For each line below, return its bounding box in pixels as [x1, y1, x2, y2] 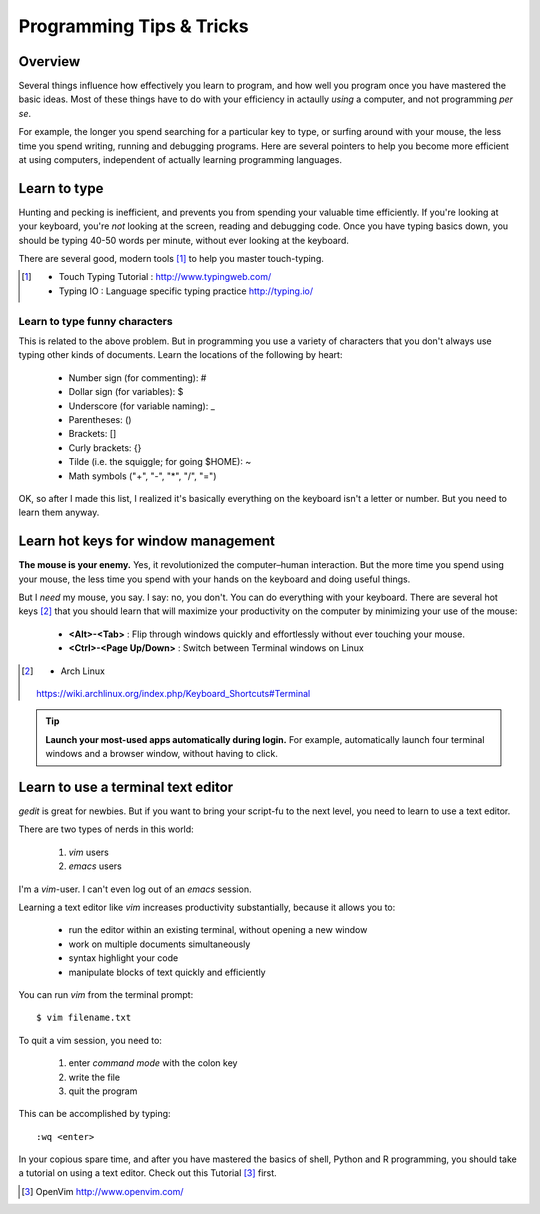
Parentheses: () [68, 413, 132, 425]
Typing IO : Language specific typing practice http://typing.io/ [58, 285, 314, 297]
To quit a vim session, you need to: [18, 1034, 162, 1046]
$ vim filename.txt [36, 1012, 132, 1024]
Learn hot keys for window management [18, 533, 275, 550]
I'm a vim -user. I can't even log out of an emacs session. [18, 883, 252, 895]
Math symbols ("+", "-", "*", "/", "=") [68, 470, 217, 482]
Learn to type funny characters [18, 314, 174, 328]
